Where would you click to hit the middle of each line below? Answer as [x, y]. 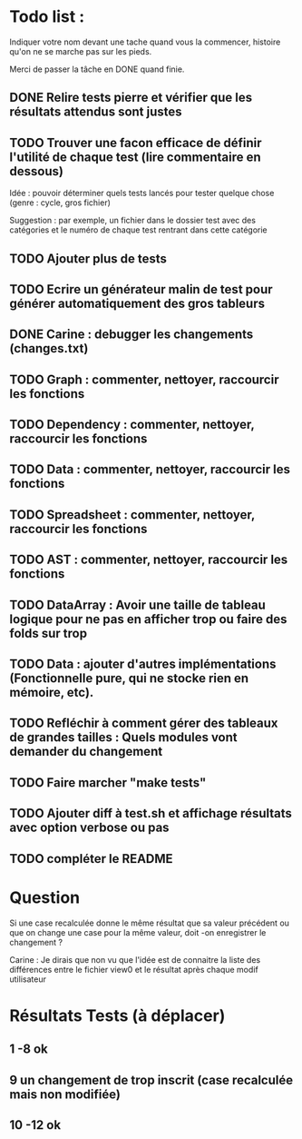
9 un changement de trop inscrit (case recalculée [151, 1080]
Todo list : [47, 17]
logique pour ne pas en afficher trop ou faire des [148, 619]
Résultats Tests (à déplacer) [117, 1015]
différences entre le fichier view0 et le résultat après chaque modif [134, 969]
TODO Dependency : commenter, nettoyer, [132, 425]
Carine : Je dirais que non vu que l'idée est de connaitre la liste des [135, 959]
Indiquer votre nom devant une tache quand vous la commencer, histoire [145, 42]
